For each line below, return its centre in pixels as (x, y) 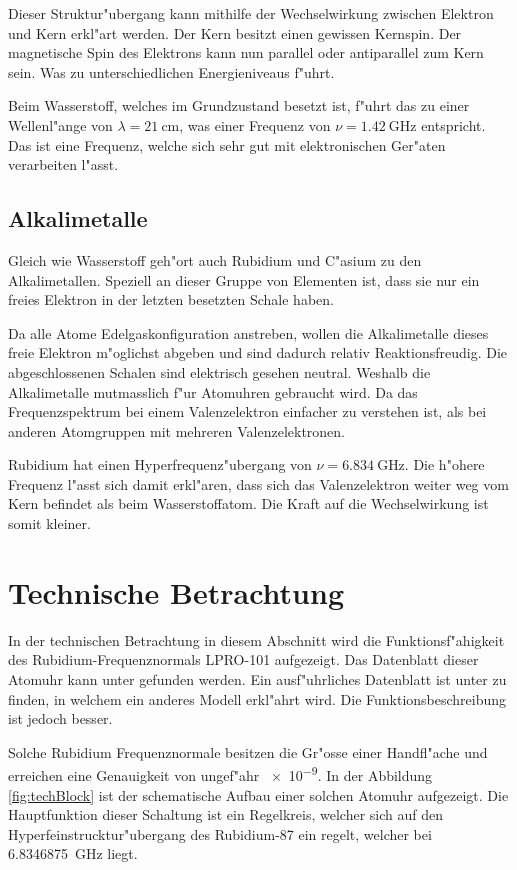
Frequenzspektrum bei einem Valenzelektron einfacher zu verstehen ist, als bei (247, 411)
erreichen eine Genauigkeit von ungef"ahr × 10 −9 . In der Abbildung (220, 774)
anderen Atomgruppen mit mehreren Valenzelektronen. (176, 430)
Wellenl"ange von (60, 124)
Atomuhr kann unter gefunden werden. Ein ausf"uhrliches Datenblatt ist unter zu (257, 678)
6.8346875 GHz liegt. (73, 853)
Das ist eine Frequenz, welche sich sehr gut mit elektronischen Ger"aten (227, 144)
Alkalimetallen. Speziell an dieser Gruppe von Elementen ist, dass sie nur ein (244, 279)
